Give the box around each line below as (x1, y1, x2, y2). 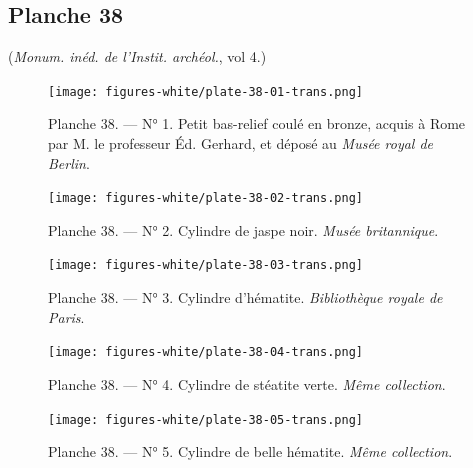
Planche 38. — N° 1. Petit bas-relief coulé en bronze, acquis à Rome (48, 113, 466, 134)
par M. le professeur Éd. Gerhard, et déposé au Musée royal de (48, 133, 434, 154)
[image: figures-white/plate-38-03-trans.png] (48, 258, 363, 273)
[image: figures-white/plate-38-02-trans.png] (48, 191, 363, 206)
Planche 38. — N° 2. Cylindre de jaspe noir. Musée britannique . (48, 219, 439, 240)
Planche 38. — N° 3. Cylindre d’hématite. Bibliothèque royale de (48, 287, 443, 308)
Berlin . (48, 152, 90, 173)
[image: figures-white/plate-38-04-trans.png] (48, 345, 363, 360)
